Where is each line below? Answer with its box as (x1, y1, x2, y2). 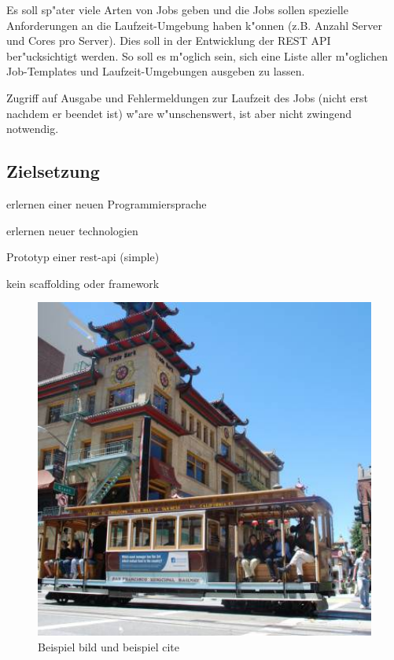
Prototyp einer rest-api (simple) (6, 249, 160, 265)
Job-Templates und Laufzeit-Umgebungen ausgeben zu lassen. (6, 63, 305, 79)
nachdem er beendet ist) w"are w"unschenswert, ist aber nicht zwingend (6, 105, 352, 121)
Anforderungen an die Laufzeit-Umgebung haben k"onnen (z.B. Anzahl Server (6, 17, 382, 33)
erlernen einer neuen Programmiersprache (6, 195, 207, 212)
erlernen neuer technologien (6, 222, 138, 238)
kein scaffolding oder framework (6, 275, 160, 291)
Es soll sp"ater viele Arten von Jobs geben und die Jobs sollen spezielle (6, 2, 348, 17)
